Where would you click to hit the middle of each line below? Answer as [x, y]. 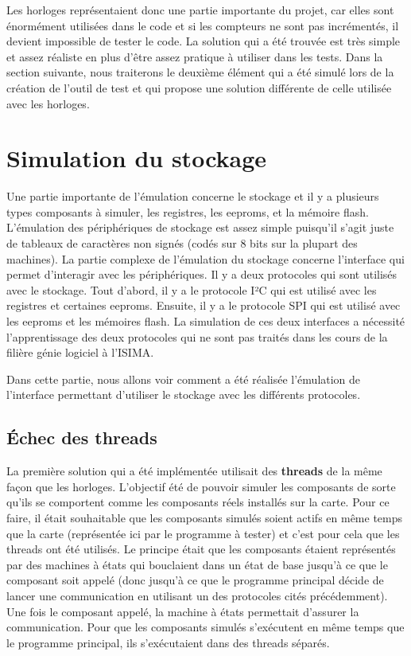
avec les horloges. [48, 103]
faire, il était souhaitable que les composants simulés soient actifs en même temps [205, 517]
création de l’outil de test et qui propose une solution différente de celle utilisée [199, 87]
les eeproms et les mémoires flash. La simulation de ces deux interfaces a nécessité [206, 321]
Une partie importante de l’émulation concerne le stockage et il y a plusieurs [193, 196]
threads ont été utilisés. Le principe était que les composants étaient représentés [201, 549]
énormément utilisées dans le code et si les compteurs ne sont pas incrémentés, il [203, 25]
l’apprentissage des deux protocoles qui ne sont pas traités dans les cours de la [197, 336]
